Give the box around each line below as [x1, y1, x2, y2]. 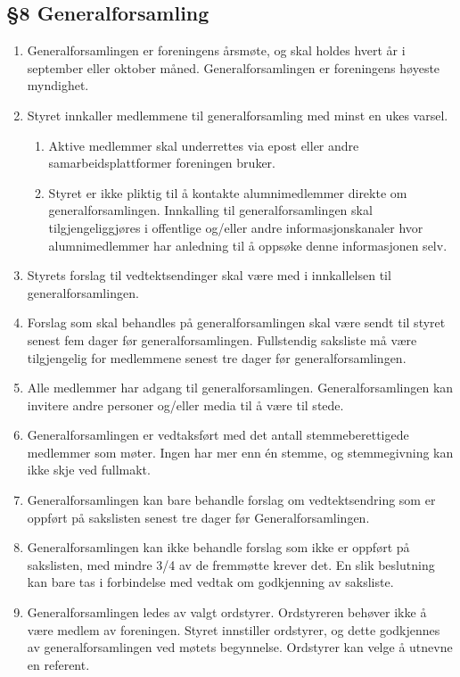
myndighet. [27, 76, 89, 95]
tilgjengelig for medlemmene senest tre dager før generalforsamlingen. [27, 348, 407, 367]
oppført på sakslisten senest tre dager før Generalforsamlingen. [27, 508, 370, 526]
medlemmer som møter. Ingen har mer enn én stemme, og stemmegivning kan [27, 442, 454, 461]
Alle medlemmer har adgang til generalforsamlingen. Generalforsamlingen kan [27, 378, 454, 397]
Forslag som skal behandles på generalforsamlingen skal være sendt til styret [27, 313, 446, 332]
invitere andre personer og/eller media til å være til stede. [27, 395, 344, 414]
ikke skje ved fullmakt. [27, 460, 151, 479]
